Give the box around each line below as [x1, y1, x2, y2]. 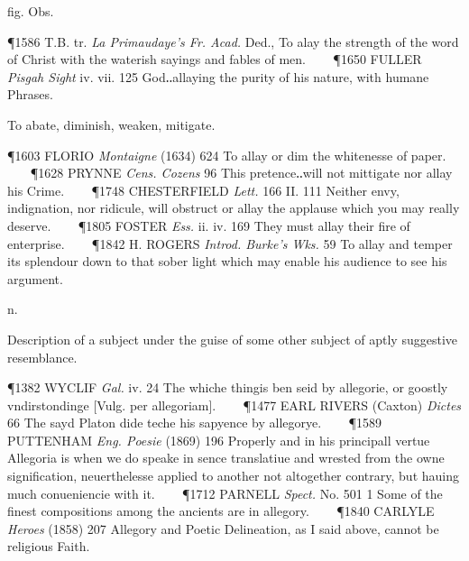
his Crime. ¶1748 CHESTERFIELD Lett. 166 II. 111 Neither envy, [7, 180, 400, 199]
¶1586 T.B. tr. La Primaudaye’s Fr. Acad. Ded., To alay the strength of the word [7, 32, 459, 51]
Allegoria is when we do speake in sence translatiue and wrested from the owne [7, 448, 445, 467]
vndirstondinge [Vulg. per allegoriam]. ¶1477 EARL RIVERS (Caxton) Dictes [7, 395, 462, 414]
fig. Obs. [7, 2, 54, 20]
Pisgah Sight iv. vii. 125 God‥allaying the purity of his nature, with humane [7, 67, 429, 86]
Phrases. [7, 85, 53, 104]
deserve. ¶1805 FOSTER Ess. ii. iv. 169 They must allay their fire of [7, 216, 410, 235]
